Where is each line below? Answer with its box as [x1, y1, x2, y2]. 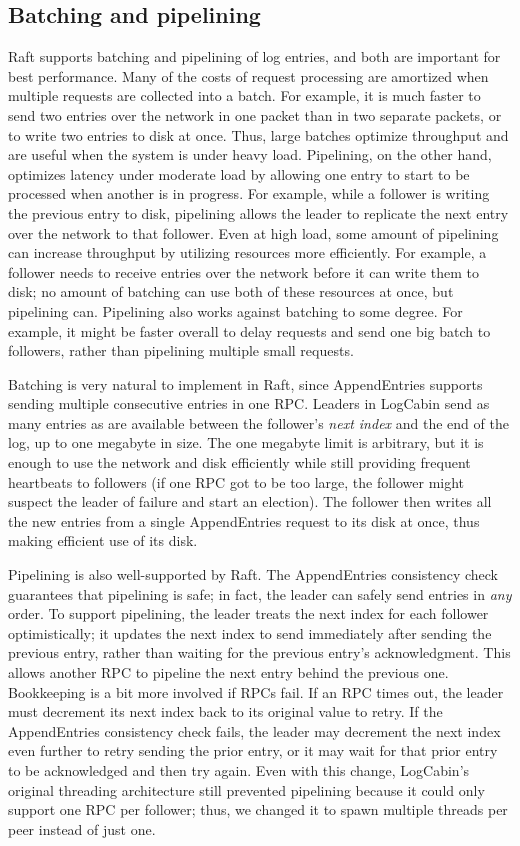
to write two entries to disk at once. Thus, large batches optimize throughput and [8, 124, 509, 145]
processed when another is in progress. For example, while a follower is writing [8, 183, 490, 204]
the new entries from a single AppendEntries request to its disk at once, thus [8, 510, 480, 531]
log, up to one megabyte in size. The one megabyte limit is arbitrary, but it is [8, 432, 484, 453]
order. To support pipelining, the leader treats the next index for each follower [8, 603, 489, 624]
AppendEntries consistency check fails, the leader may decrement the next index [8, 720, 501, 741]
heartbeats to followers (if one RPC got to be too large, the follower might [8, 471, 465, 492]
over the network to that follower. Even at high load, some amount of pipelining [8, 222, 499, 243]
